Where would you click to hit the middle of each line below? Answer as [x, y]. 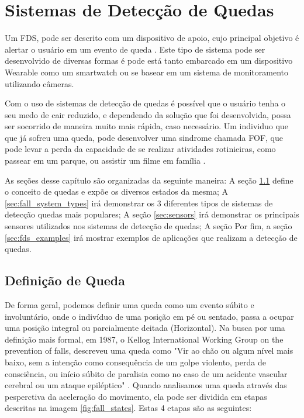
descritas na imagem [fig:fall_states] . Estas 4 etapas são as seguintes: [128, 408]
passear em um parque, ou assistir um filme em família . [105, 160]
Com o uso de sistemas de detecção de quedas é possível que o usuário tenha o [145, 103]
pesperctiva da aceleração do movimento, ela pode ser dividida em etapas [136, 396]
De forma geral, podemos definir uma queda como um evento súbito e [129, 305]
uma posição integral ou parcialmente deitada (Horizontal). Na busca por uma [145, 328]
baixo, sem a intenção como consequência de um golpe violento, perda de [135, 362]
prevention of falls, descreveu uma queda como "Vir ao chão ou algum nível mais [149, 350]
